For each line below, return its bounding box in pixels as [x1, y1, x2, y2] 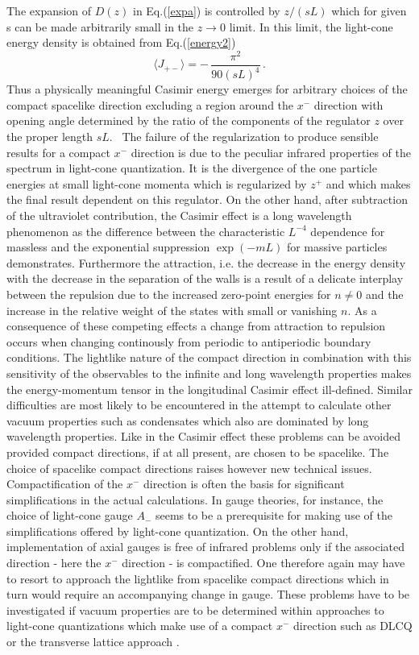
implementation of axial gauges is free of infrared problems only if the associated [6, 538, 405, 555]
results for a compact [6, 143, 110, 160]
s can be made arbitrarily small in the [6, 18, 194, 35]
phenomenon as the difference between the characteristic [6, 222, 285, 239]
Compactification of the [6, 475, 123, 492]
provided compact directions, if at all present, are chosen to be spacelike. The [6, 443, 389, 460]
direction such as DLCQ [293, 617, 413, 634]
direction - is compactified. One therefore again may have [122, 554, 405, 571]
